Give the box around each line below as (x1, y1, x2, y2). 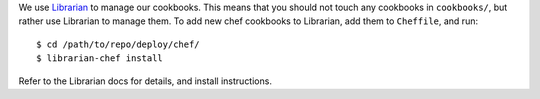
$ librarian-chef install (36, 53, 164, 64)
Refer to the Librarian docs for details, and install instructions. (18, 75, 272, 87)
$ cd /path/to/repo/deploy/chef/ (36, 38, 200, 50)
